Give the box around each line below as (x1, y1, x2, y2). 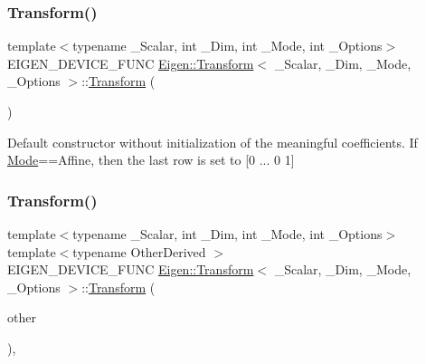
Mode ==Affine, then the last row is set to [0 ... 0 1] (7, 150, 295, 169)
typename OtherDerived (72, 242, 206, 261)
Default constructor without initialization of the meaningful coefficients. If (7, 132, 418, 151)
